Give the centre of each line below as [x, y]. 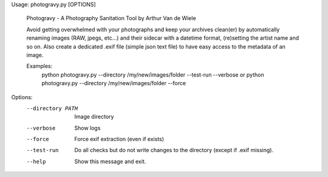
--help [36, 161]
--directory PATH [52, 108]
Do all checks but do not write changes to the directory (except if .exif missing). [174, 150]
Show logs [87, 128]
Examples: [39, 66]
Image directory [94, 117]
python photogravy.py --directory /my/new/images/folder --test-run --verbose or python [153, 75]
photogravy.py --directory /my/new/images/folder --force [114, 83]
